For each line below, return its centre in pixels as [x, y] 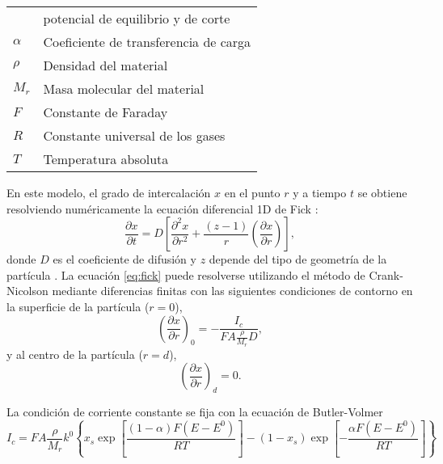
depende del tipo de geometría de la [298, 259]
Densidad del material [105, 65]
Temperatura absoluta [106, 159]
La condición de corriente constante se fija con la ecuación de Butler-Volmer [195, 411]
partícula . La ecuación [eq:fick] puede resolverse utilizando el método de [186, 274]
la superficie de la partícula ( [78, 306]
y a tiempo [320, 192]
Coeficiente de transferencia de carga [147, 42]
